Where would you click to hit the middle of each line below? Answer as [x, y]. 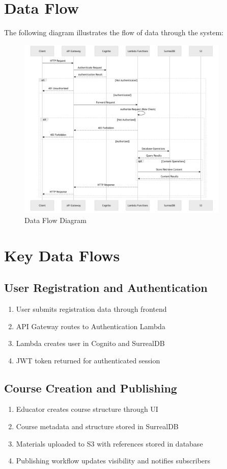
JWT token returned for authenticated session [88, 360]
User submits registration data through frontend [91, 308]
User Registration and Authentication [106, 288]
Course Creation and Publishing [91, 388]
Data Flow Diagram [55, 220]
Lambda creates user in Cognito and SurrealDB [90, 343]
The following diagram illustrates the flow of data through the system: [114, 32]
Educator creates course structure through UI [87, 409]
